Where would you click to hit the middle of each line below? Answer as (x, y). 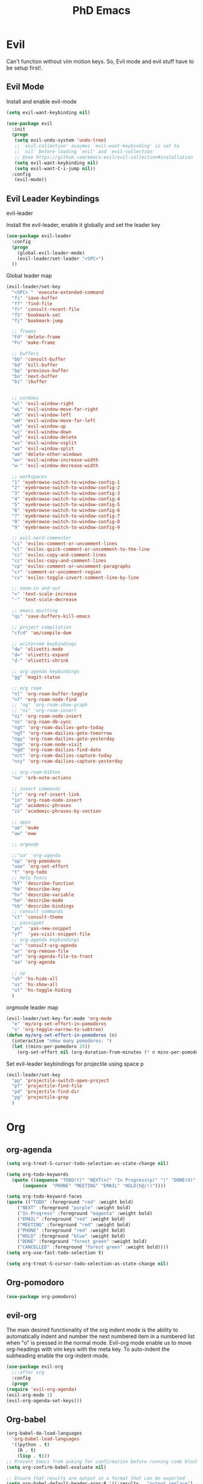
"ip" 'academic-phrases (41, 806)
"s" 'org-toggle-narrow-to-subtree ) (58, 1030)
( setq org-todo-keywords (37, 1174)
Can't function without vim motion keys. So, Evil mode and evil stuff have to (100, 61)
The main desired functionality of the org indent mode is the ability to (92, 1330)
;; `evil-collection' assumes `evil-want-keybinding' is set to (97, 146)
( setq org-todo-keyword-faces (44, 1196)
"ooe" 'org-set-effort (40, 866)
